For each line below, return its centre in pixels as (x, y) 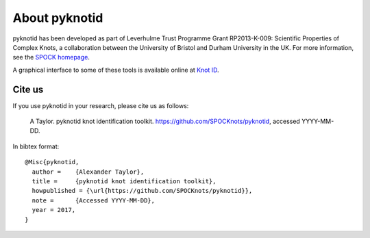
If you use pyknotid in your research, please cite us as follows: (101, 105)
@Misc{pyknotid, (52, 162)
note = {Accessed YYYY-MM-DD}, (94, 200)
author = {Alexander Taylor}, (88, 172)
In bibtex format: (36, 146)
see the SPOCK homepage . (51, 57)
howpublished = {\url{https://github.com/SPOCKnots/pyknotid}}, (142, 191)
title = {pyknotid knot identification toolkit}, (124, 181)
